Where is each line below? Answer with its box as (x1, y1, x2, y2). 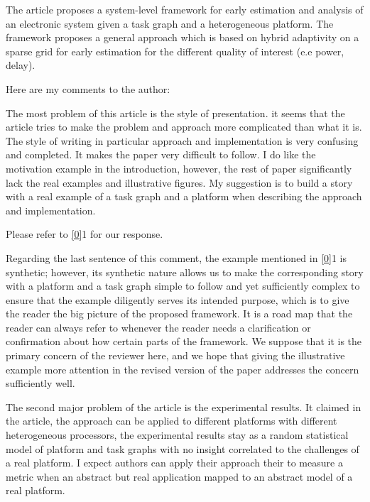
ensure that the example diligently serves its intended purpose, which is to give (6, 292, 349, 307)
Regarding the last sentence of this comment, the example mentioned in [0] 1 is (6, 250, 347, 265)
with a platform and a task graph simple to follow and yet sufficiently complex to (6, 278, 360, 293)
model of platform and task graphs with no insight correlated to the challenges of (6, 441, 359, 456)
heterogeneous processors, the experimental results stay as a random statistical (6, 427, 349, 442)
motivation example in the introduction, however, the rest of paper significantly (6, 160, 352, 175)
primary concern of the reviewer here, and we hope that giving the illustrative (6, 348, 345, 363)
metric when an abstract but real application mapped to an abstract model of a (6, 469, 353, 484)
